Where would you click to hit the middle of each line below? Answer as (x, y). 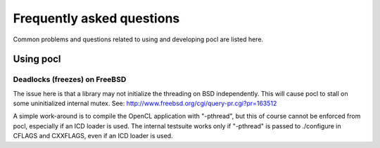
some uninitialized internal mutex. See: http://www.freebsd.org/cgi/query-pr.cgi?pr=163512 (145, 103)
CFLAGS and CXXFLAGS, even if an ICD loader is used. (93, 136)
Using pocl (37, 59)
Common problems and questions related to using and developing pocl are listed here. (138, 39)
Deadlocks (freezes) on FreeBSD (70, 79)
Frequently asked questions (96, 18)
